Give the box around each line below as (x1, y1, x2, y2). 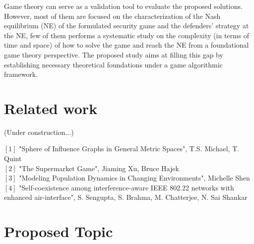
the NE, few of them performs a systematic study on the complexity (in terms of (4, 30, 250, 40)
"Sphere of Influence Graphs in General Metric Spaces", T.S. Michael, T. (19, 143, 240, 154)
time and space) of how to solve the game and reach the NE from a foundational (4, 40, 249, 50)
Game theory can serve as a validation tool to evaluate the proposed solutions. (4, 1, 243, 11)
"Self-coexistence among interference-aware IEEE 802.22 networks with (19, 182, 234, 192)
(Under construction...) (4, 126, 74, 137)
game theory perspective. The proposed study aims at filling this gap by (4, 49, 223, 60)
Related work (4, 98, 98, 118)
